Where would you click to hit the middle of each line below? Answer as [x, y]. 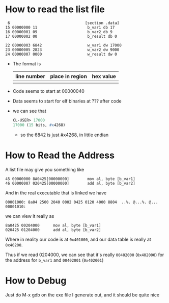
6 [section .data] [63, 23]
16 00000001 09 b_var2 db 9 [59, 32]
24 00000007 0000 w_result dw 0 [61, 54]
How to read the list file [55, 9]
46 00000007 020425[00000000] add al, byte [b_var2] [71, 183]
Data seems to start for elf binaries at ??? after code [67, 101]
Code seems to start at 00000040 [49, 91]
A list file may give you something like [45, 169]
